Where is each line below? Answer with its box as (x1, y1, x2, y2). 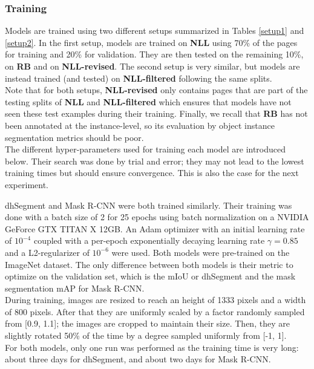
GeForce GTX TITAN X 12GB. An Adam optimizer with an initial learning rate (5, 222, 305, 235)
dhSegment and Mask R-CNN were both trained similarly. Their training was (5, 198, 292, 211)
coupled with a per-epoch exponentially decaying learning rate (33, 234, 265, 247)
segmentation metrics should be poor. (5, 131, 144, 143)
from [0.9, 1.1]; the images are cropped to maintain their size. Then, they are (5, 317, 290, 330)
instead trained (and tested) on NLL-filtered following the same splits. (5, 71, 272, 84)
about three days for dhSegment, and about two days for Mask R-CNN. (5, 353, 271, 365)
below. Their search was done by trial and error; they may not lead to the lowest (5, 154, 304, 167)
